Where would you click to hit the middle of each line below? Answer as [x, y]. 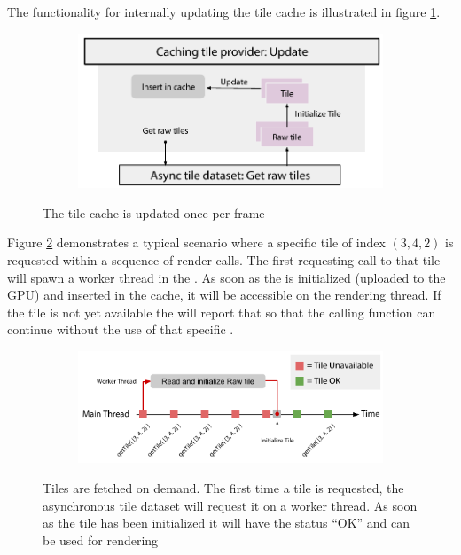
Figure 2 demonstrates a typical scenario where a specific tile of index [196, 242]
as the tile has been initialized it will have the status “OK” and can [227, 523]
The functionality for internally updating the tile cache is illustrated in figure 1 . [224, 12]
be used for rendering [101, 539]
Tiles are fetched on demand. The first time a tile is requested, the [223, 487]
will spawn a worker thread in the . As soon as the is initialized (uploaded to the [227, 277]
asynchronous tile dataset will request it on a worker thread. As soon [230, 505]
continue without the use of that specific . [121, 329]
